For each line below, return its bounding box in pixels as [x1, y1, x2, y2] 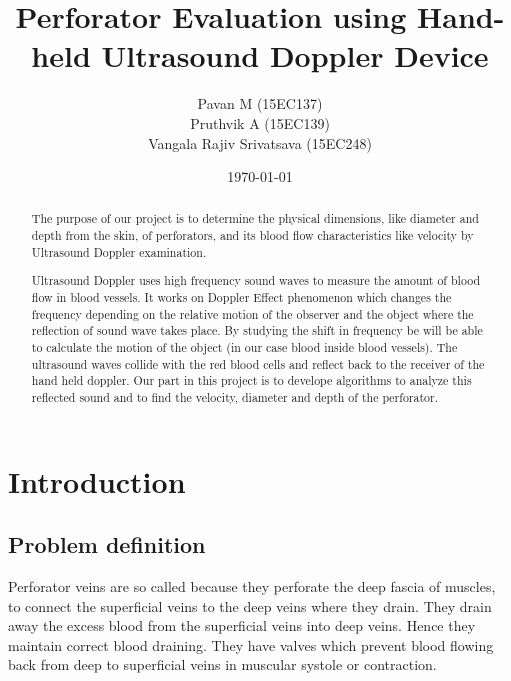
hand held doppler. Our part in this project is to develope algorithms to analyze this [31, 372, 472, 389]
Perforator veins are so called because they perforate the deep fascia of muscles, [8, 575, 496, 596]
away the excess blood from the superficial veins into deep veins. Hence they [8, 615, 476, 636]
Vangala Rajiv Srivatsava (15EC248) [148, 132, 372, 153]
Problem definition [8, 529, 206, 560]
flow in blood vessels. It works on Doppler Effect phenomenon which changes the [31, 289, 452, 305]
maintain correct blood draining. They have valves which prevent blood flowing [8, 634, 494, 655]
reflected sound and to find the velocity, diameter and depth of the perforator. [31, 388, 439, 405]
